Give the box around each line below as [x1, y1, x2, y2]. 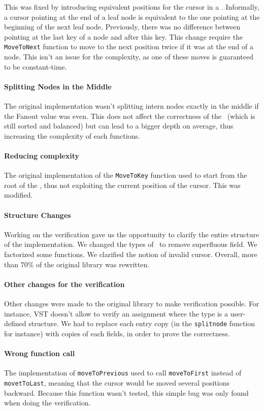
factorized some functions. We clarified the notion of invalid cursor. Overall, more [4, 249, 257, 260]
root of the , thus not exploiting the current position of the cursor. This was [4, 179, 241, 190]
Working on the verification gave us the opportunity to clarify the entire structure [4, 229, 259, 239]
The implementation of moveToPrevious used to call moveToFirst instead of [4, 367, 242, 378]
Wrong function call [4, 348, 75, 359]
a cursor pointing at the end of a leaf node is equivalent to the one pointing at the [4, 11, 260, 22]
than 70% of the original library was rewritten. [4, 259, 150, 269]
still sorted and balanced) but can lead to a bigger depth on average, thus [4, 120, 234, 131]
